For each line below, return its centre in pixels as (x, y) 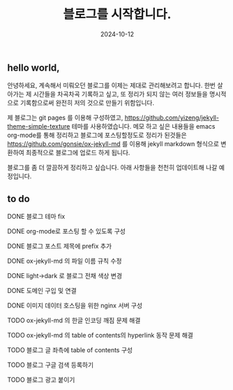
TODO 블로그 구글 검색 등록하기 (51, 365)
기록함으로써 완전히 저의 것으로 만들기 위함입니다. (87, 103)
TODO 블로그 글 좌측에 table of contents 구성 (70, 350)
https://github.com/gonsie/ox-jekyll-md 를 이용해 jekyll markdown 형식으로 (113, 144)
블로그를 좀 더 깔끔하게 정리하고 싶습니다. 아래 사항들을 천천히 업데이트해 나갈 (112, 168)
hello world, (34, 67)
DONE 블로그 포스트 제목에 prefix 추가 (60, 246)
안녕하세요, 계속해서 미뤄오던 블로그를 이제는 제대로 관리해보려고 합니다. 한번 (112, 85)
